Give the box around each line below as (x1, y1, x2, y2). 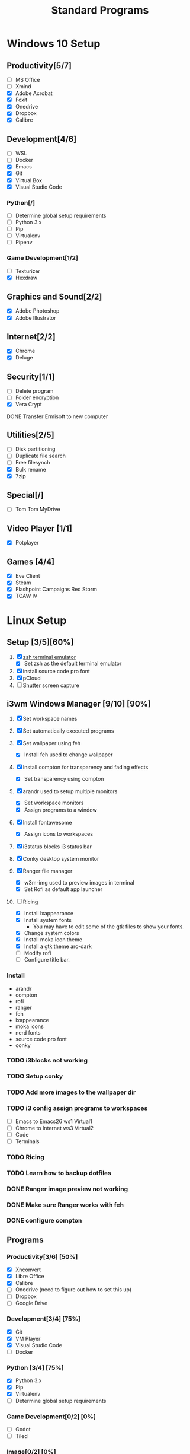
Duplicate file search (15, 452, 66, 460)
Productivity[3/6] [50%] (7, 1252, 78, 1261)
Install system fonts (24, 916, 72, 923)
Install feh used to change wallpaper (24, 751, 113, 758)
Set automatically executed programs (22, 727, 114, 734)
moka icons (15, 1023, 44, 1030)
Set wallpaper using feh (22, 740, 81, 747)
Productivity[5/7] (7, 61, 72, 71)
